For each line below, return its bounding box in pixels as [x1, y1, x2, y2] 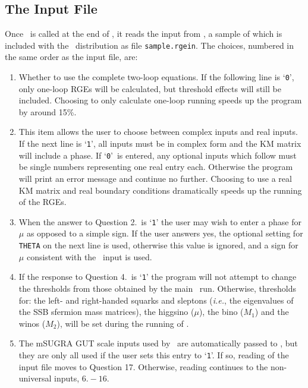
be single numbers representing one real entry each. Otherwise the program [18, 160, 293, 173]
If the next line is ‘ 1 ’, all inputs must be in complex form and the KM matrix [18, 137, 301, 150]
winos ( [18, 317, 46, 329]
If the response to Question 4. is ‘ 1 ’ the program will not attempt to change [18, 270, 297, 283]
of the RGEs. [18, 195, 67, 208]
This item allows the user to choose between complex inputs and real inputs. [18, 125, 298, 138]
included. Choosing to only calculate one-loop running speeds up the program [18, 94, 302, 106]
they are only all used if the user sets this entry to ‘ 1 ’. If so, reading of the [18, 348, 289, 361]
